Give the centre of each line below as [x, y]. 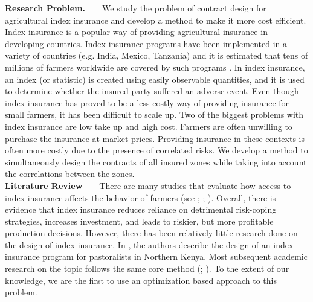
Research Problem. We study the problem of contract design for [136, 8]
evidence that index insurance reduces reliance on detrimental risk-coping [141, 209]
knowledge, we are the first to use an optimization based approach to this [141, 280]
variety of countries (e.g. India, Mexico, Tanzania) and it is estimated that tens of [156, 55]
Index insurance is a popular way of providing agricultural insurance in [136, 32]
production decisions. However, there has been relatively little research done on [151, 233]
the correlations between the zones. [70, 174]
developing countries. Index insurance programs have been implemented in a [146, 43]
